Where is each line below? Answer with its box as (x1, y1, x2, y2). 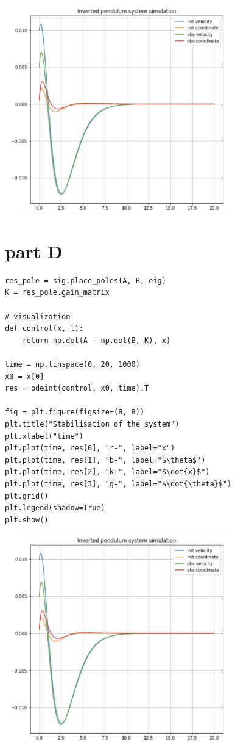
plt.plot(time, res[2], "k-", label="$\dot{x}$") (5, 467, 210, 477)
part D (5, 238, 63, 263)
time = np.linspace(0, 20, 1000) (5, 360, 140, 369)
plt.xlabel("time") (5, 431, 83, 441)
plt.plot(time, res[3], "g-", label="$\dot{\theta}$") (5, 479, 232, 488)
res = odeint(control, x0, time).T (5, 384, 149, 393)
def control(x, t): (5, 324, 83, 333)
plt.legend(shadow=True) (5, 503, 105, 513)
